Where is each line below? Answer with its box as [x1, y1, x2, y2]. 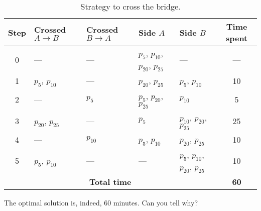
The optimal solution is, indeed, [4, 197, 102, 207]
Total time [89, 175, 132, 187]
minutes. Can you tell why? [113, 197, 198, 207]
